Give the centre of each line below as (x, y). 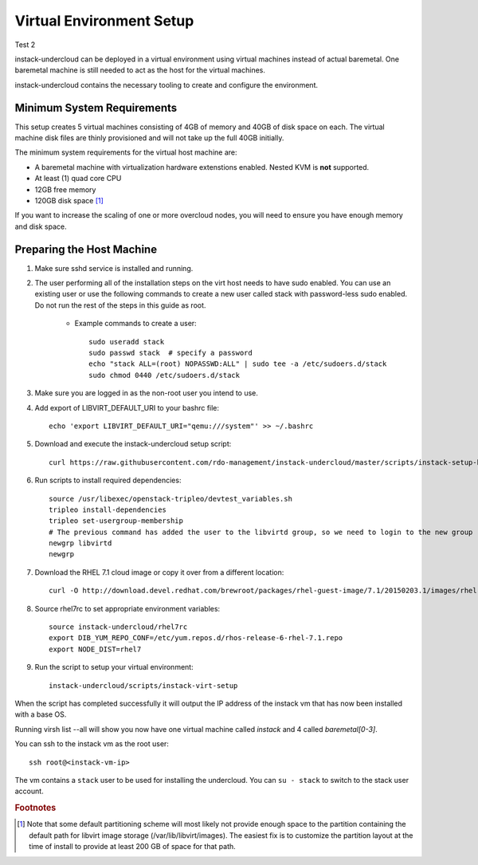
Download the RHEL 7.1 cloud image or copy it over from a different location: (159, 572)
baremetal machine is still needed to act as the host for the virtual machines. (140, 70)
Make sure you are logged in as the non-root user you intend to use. (147, 393)
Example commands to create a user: (135, 324)
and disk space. (41, 226)
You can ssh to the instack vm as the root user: (92, 744)
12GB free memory (65, 189)
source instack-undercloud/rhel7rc (118, 627)
